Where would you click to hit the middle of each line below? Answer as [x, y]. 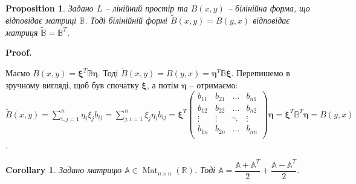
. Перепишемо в [261, 73]
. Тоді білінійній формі [126, 20]
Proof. [19, 52]
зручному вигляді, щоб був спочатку [72, 84]
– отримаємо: [214, 84]
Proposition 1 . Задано [50, 8]
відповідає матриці [41, 20]
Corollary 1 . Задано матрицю [64, 170]
